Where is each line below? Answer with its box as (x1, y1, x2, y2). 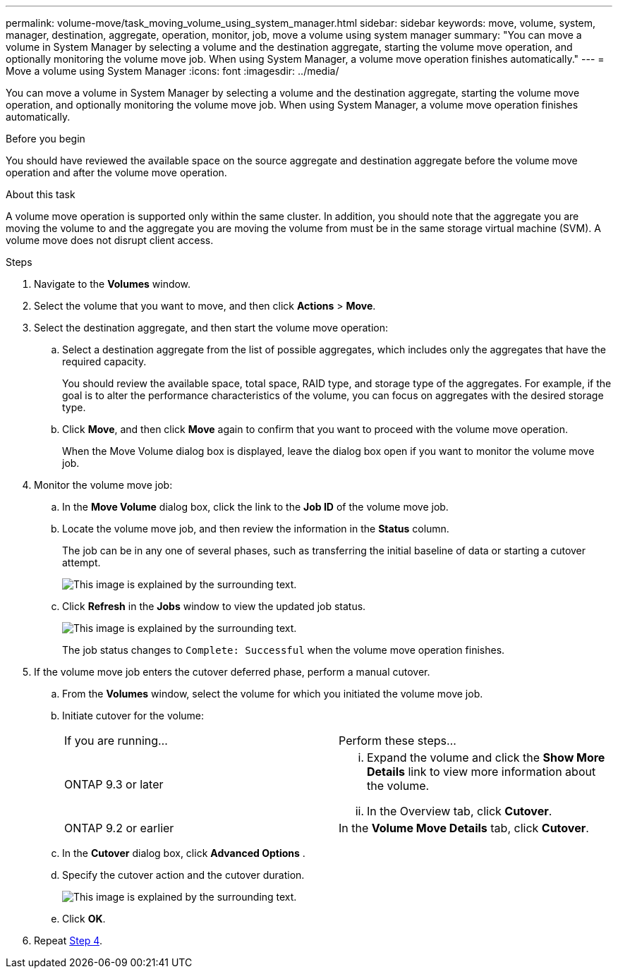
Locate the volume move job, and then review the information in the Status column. (62, 523, 449, 535)
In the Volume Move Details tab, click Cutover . (339, 821, 589, 835)
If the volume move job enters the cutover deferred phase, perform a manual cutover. (34, 666, 430, 678)
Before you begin (6, 133, 85, 145)
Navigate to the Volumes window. (34, 278, 191, 290)
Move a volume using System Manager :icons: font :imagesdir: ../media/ (6, 65, 339, 77)
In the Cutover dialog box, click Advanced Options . (62, 847, 305, 859)
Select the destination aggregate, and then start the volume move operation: (34, 322, 388, 334)
